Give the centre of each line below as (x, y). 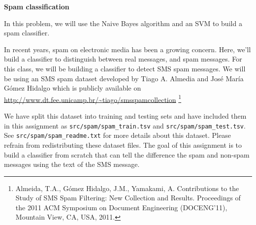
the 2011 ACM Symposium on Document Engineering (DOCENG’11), (121, 207)
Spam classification (37, 6)
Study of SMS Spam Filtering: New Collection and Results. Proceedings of (128, 198)
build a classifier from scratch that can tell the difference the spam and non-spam (127, 154)
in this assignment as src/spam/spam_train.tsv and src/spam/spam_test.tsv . (125, 125)
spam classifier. (27, 33)
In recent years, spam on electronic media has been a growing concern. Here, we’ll (128, 49)
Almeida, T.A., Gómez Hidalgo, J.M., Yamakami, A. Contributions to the (127, 188)
